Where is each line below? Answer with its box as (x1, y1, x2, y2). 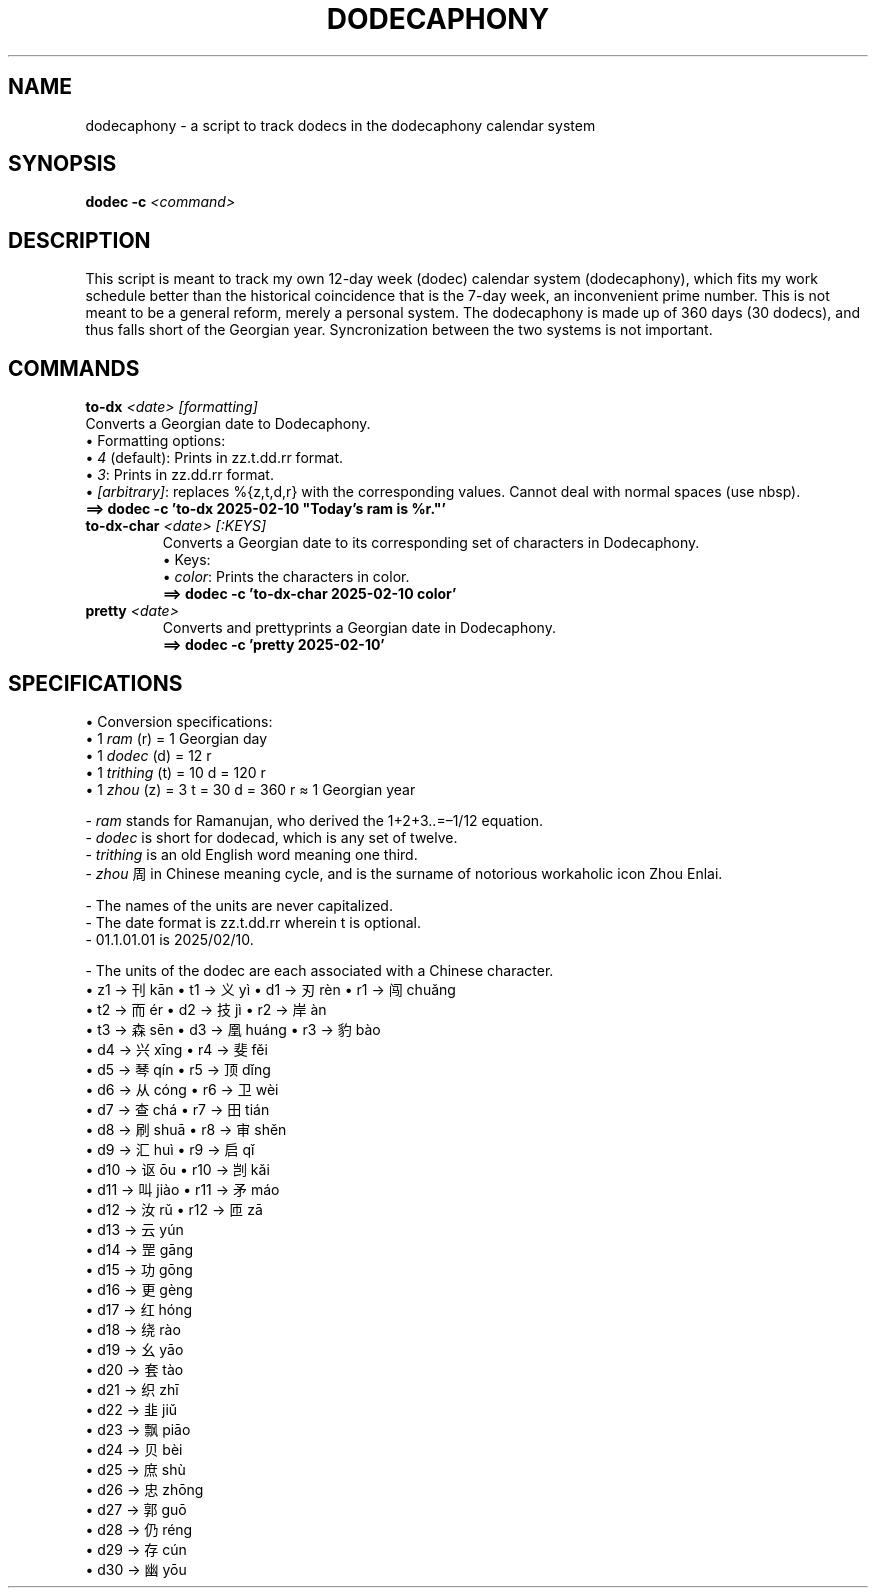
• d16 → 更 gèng (85, 1280, 193, 1298)
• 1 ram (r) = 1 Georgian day (85, 729, 268, 747)
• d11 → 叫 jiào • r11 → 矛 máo (85, 1180, 280, 1198)
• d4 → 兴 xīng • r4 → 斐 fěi (85, 1040, 268, 1058)
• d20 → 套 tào (85, 1360, 184, 1378)
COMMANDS (8, 355, 140, 381)
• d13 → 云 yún (85, 1220, 184, 1238)
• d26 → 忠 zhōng (85, 1480, 204, 1498)
